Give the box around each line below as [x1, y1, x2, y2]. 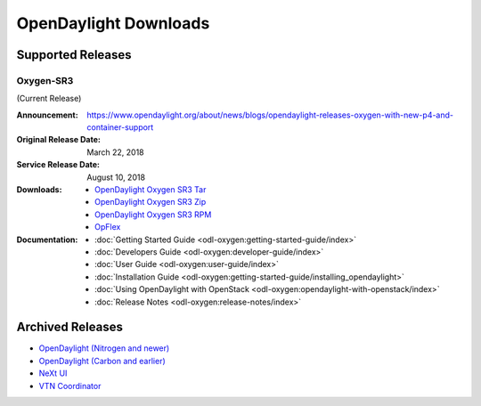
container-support [86, 122, 154, 133]
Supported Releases [16, 47, 133, 62]
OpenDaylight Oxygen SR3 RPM [94, 209, 212, 220]
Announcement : [16, 110, 79, 120]
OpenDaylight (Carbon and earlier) [38, 355, 167, 366]
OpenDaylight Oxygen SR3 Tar [94, 184, 207, 195]
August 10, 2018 [86, 172, 146, 183]
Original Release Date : [16, 134, 102, 145]
